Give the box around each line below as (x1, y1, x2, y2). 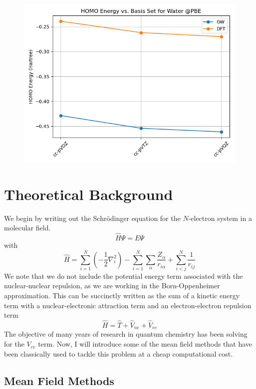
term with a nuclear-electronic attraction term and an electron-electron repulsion (4, 300, 252, 310)
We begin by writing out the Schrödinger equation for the (4, 212, 181, 223)
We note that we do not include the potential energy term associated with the (4, 270, 243, 281)
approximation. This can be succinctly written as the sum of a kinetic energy (4, 290, 240, 301)
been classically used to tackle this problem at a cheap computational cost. (4, 348, 233, 359)
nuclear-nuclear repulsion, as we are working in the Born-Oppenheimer (4, 280, 220, 291)
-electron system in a (188, 212, 252, 223)
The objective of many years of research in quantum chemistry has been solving (4, 329, 248, 339)
